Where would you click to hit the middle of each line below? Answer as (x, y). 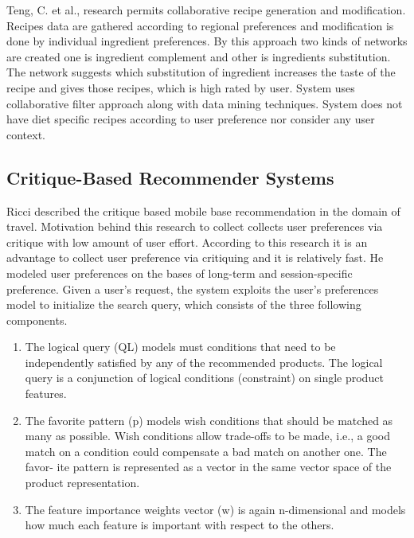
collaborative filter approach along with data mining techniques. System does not (205, 103)
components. (37, 320)
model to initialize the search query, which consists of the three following (184, 304)
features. (46, 394)
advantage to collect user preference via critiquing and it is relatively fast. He (195, 257)
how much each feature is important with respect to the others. (180, 525)
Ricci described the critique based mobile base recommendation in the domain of (203, 211)
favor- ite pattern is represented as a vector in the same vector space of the (208, 467)
